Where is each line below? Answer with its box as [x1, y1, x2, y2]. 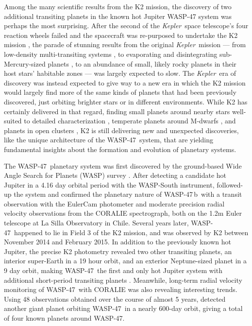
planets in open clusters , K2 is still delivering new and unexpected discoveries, [4, 125, 239, 135]
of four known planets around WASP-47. [4, 313, 125, 323]
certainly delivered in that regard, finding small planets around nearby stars [4, 106, 230, 116]
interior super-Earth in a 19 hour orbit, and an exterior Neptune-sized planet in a [4, 256, 247, 266]
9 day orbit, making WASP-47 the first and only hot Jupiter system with [4, 265, 222, 275]
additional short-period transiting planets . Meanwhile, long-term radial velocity [4, 275, 242, 285]
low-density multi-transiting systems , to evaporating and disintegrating [4, 49, 218, 59]
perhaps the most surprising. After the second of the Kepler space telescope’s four [4, 20, 249, 31]
